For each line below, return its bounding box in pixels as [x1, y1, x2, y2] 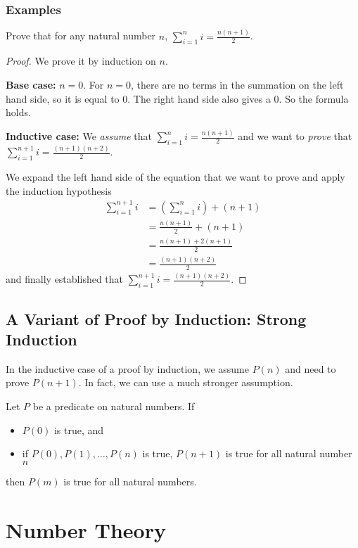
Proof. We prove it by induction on [6, 53, 156, 68]
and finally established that [6, 272, 124, 286]
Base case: [6, 77, 56, 91]
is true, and [53, 422, 104, 437]
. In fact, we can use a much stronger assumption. [78, 375, 293, 390]
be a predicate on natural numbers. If [32, 399, 195, 414]
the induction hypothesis [6, 183, 112, 198]
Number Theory [6, 515, 166, 544]
